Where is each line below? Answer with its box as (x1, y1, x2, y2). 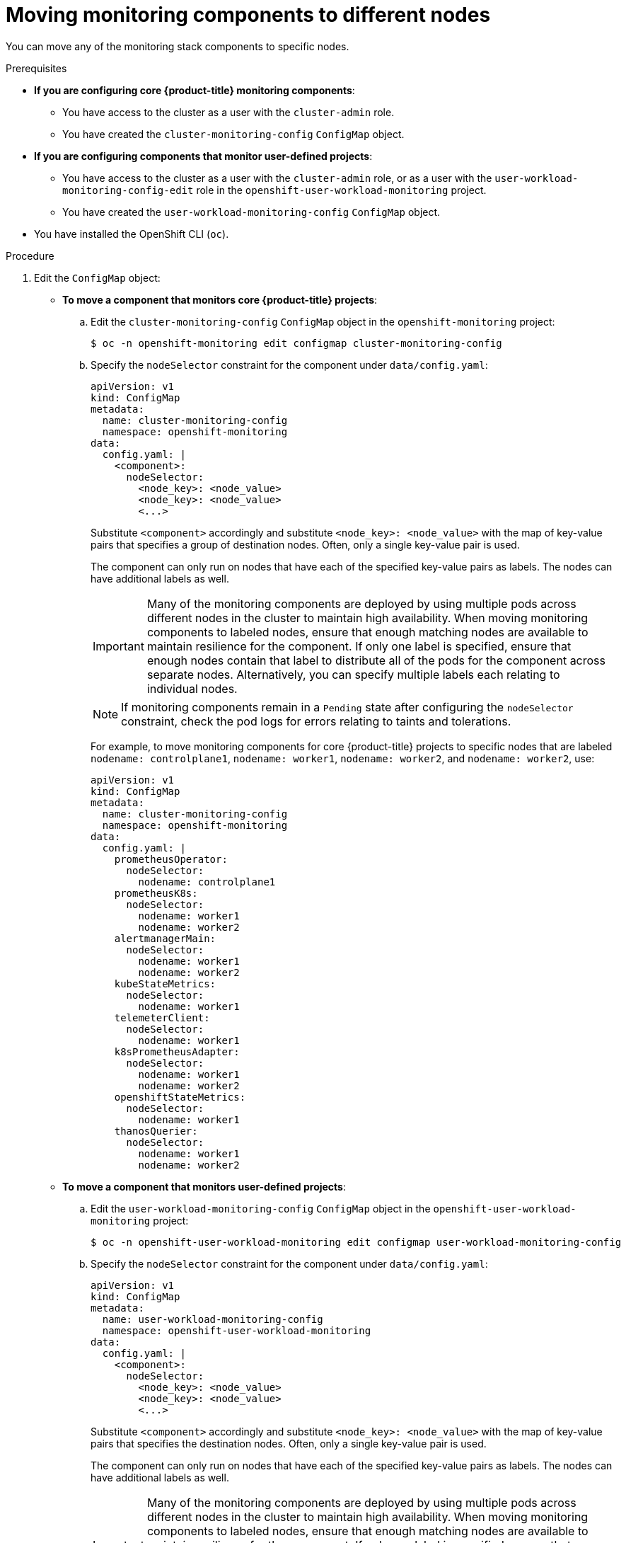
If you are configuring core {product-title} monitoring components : (34, 84, 355, 96)
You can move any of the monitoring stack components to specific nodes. (6, 40, 349, 52)
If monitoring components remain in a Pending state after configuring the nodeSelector (121, 699, 574, 714)
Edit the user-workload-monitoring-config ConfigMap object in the (91, 1202, 431, 1215)
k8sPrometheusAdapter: (114, 1045, 240, 1057)
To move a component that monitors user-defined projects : (62, 1180, 347, 1193)
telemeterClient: (114, 1011, 210, 1023)
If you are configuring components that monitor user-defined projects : (34, 149, 373, 162)
